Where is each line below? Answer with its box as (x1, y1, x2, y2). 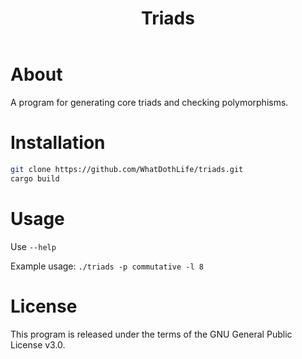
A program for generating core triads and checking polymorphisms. (10, 96, 289, 108)
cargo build (10, 173, 60, 184)
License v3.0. (10, 338, 66, 351)
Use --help (10, 240, 57, 252)
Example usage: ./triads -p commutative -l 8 (10, 260, 204, 272)
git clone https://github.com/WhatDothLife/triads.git (10, 164, 244, 174)
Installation (10, 132, 106, 154)
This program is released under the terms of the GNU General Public (10, 328, 293, 340)
